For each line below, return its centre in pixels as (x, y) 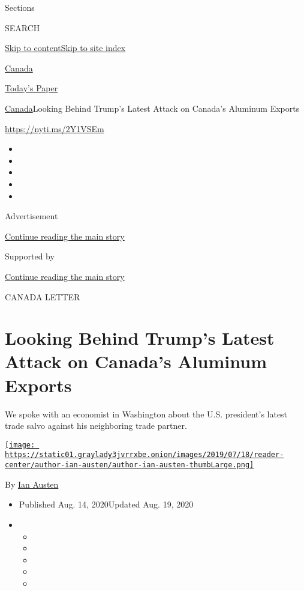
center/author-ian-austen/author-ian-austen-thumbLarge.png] (130, 465)
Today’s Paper (31, 88)
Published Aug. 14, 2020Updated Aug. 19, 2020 (106, 504)
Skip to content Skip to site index (65, 48)
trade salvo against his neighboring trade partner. (96, 426)
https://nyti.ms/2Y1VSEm (55, 128)
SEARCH (22, 27)
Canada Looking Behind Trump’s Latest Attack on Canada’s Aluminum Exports (152, 108)
